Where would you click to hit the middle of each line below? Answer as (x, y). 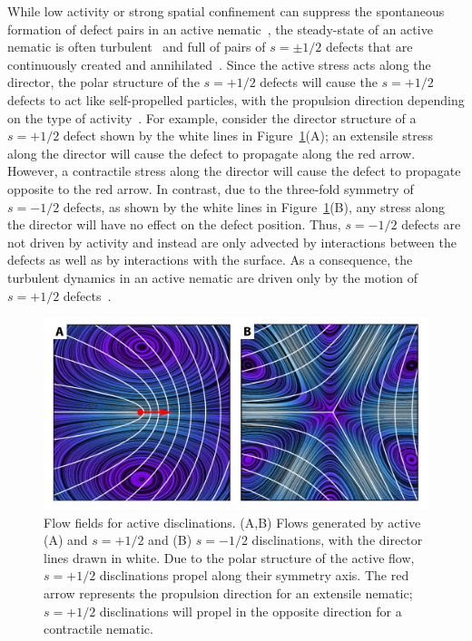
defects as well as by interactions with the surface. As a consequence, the (210, 260)
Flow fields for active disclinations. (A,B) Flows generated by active (232, 522)
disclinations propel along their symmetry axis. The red (254, 575)
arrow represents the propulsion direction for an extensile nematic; (228, 593)
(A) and (66, 540)
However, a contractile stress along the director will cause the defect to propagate (234, 171)
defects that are (369, 47)
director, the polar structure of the (103, 82)
